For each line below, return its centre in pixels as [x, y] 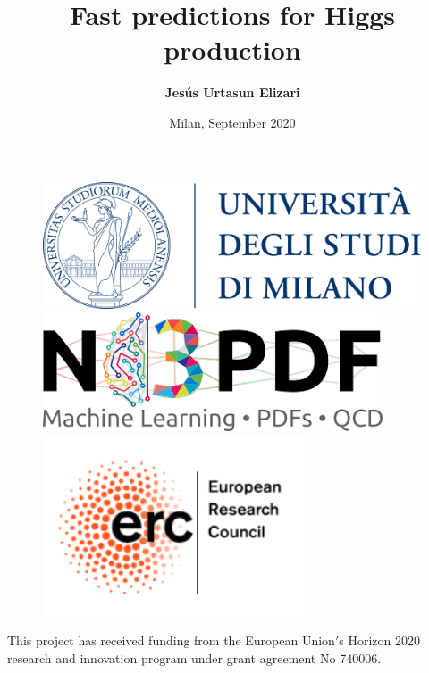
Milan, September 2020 [232, 122]
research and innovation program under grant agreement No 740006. [194, 657]
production [232, 50]
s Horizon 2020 [379, 640]
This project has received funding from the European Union [171, 640]
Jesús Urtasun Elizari [232, 92]
